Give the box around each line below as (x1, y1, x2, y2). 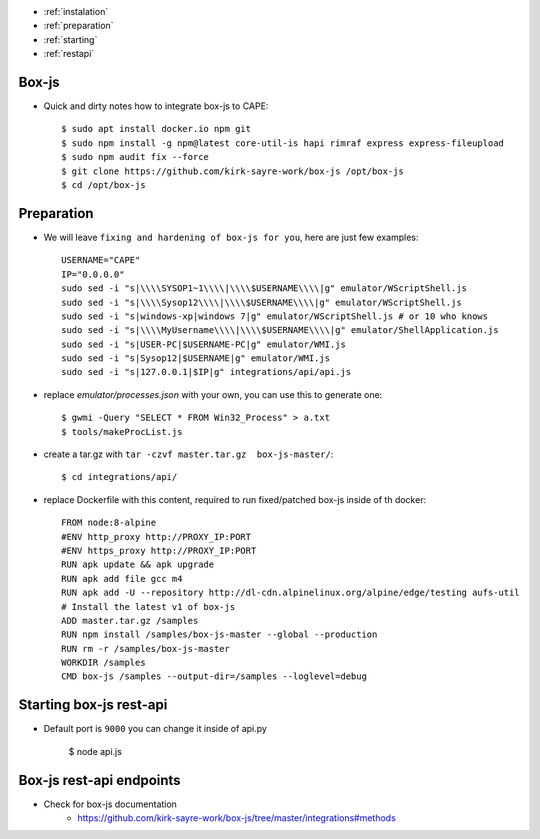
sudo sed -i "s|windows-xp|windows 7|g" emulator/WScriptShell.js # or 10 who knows (61, 310, 489, 322)
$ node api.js (68, 745, 122, 757)
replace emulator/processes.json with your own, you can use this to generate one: (43, 388, 383, 400)
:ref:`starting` (43, 33, 98, 45)
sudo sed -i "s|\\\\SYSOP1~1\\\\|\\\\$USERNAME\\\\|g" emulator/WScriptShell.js (61, 283, 468, 294)
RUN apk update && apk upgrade (61, 559, 215, 570)
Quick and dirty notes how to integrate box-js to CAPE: (43, 100, 269, 112)
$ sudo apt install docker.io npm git (61, 123, 252, 135)
